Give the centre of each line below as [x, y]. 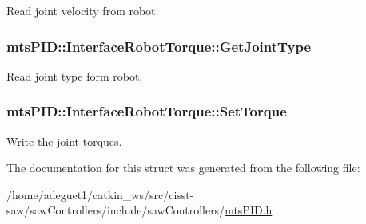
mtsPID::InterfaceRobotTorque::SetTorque [147, 111]
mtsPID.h [249, 210]
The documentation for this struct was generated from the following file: [183, 168]
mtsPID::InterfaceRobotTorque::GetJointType [159, 46]
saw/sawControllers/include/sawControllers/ [116, 210]
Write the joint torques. [64, 141]
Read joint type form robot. [75, 75]
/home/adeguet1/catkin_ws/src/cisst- [100, 194]
